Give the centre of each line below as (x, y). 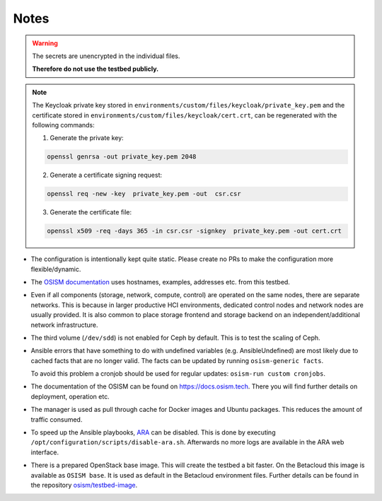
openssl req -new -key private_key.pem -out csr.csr (144, 194)
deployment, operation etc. (70, 396)
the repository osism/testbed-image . (84, 485)
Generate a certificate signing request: (106, 175)
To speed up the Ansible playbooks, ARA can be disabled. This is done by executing (153, 432)
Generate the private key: (87, 138)
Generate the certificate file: (91, 212)
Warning (45, 43)
